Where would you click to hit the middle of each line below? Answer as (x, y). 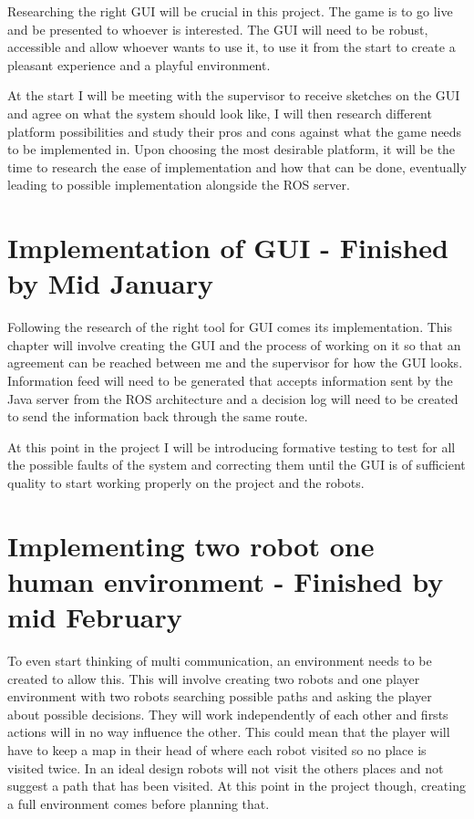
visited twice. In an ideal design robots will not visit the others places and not (226, 767)
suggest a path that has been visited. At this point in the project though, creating (237, 786)
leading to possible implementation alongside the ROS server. (179, 185)
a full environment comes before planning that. (139, 803)
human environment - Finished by (226, 581)
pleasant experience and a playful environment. (139, 64)
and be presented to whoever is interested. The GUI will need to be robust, (218, 29)
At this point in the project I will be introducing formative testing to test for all (232, 446)
